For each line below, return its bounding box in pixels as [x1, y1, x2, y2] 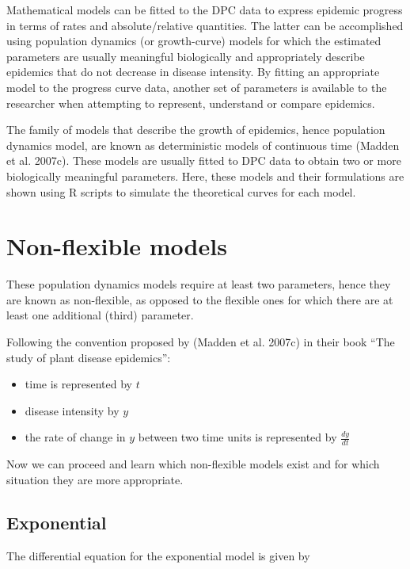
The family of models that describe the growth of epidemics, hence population [6, 121, 385, 138]
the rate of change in [25, 429, 126, 445]
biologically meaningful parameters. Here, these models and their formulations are [6, 167, 404, 184]
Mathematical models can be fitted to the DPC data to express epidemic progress [6, 2, 403, 17]
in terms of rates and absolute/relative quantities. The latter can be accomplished [6, 17, 404, 33]
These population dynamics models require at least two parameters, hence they [6, 276, 391, 292]
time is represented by [25, 376, 132, 392]
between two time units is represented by [138, 429, 337, 445]
